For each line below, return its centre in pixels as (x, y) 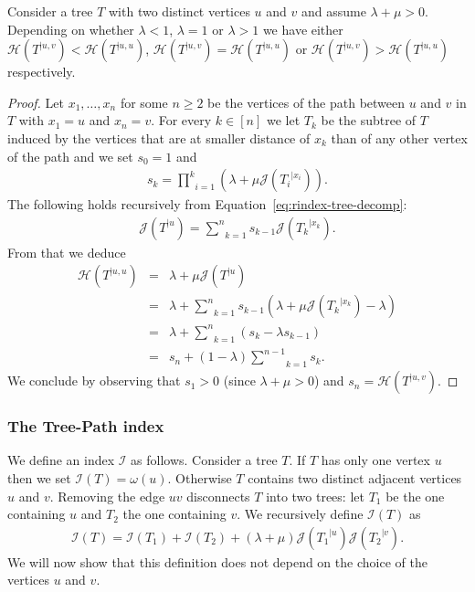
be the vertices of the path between (306, 102)
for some (144, 102)
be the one (415, 496)
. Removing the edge (107, 496)
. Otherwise (200, 477)
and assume (333, 11)
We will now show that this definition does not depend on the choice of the (217, 561)
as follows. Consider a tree (204, 460)
